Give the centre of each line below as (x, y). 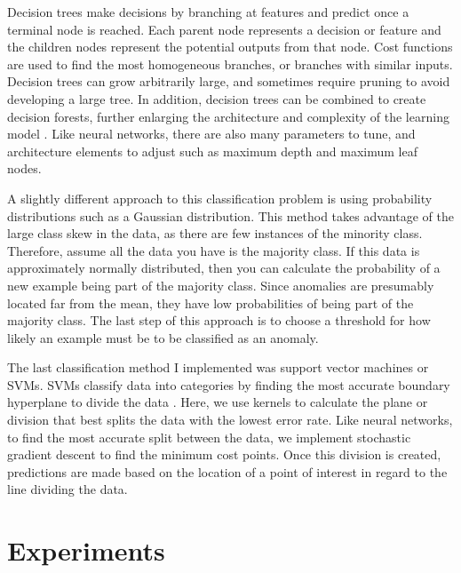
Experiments (86, 550)
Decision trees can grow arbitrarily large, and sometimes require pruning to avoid (229, 81)
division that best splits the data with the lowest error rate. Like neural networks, (230, 420)
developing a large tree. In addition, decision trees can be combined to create (217, 98)
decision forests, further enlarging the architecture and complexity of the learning (228, 116)
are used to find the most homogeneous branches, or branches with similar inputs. (230, 64)
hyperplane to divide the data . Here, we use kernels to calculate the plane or (218, 402)
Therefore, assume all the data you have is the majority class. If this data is (214, 250)
